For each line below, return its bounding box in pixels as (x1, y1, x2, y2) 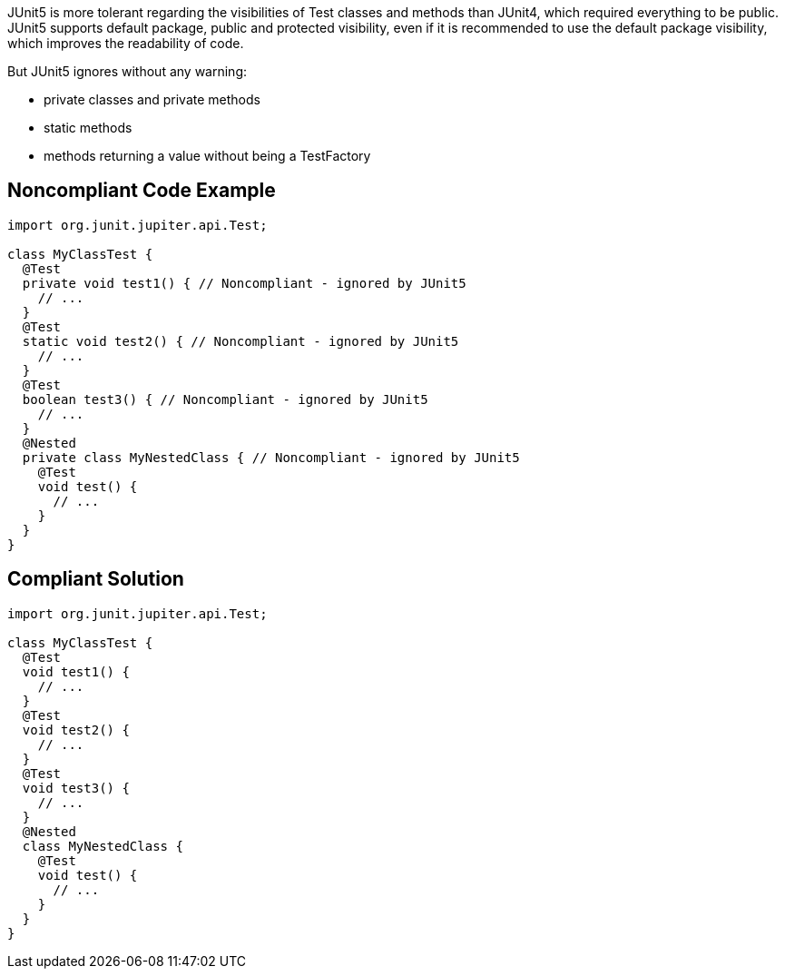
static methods (44, 120, 132, 135)
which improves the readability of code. (7, 35, 244, 51)
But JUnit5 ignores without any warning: (7, 64, 248, 79)
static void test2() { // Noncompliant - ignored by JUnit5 (22, 333, 459, 349)
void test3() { (22, 780, 130, 795)
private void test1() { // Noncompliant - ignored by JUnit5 (22, 275, 466, 291)
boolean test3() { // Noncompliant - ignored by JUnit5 (22, 391, 428, 407)
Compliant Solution (7, 567, 184, 591)
